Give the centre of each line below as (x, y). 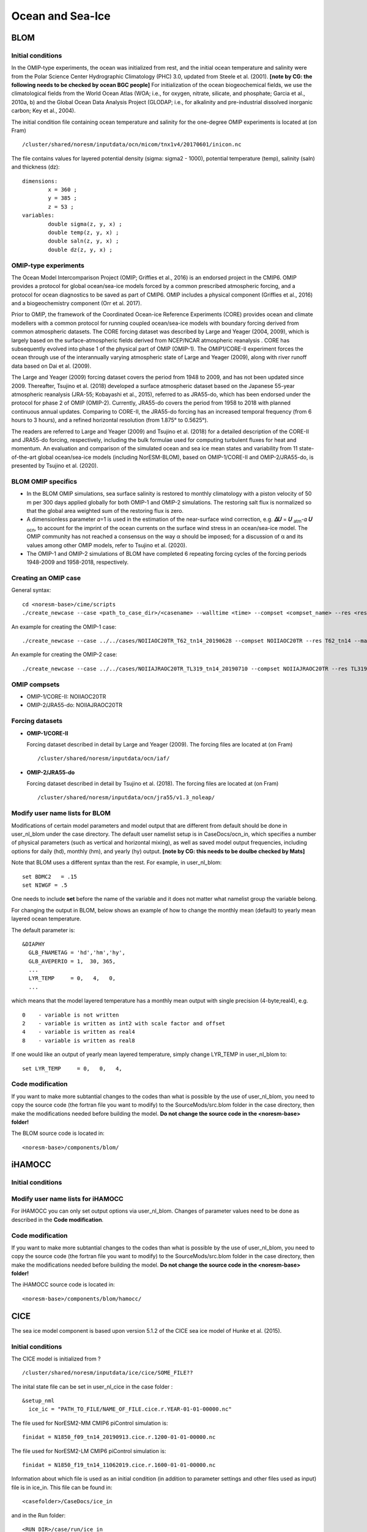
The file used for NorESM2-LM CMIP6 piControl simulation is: (89, 1451)
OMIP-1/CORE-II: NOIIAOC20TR (66, 696)
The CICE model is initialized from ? (56, 1359)
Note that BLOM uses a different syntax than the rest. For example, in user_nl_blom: (117, 863)
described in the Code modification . (57, 1219)
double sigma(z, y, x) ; (85, 224)
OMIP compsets (35, 684)
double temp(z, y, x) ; (83, 232)
